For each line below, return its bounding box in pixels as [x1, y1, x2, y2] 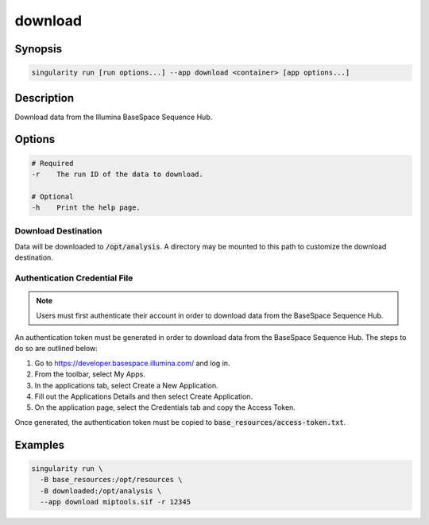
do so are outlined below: [14, 344, 99, 353]
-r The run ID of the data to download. [31, 170, 204, 179]
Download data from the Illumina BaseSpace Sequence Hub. [14, 112, 213, 122]
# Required [31, 159, 74, 168]
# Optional [31, 191, 74, 201]
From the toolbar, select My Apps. [34, 369, 146, 379]
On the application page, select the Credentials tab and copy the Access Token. [34, 403, 296, 412]
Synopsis [14, 42, 63, 56]
